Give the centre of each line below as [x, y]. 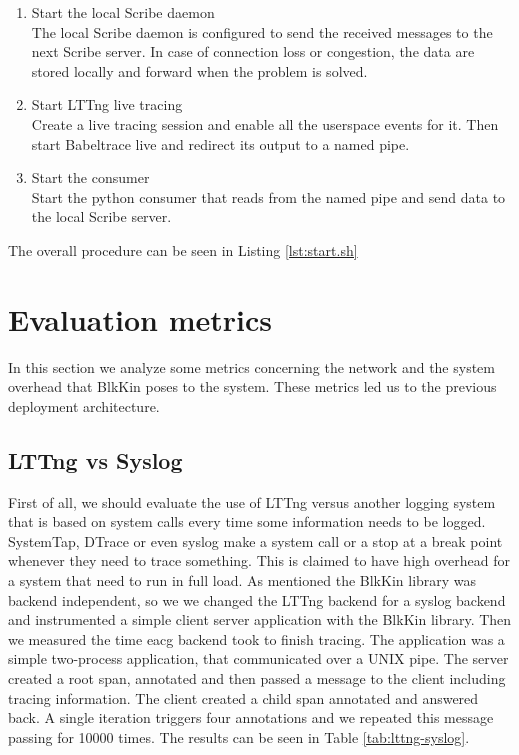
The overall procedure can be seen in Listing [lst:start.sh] [183, 249]
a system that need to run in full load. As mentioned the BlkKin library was [242, 580]
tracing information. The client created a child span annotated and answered [243, 697]
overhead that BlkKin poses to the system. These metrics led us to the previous [252, 386]
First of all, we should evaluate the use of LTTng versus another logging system [252, 501]
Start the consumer [90, 177]
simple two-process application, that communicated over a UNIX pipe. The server [258, 658]
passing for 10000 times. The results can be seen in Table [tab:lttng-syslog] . [239, 736]
